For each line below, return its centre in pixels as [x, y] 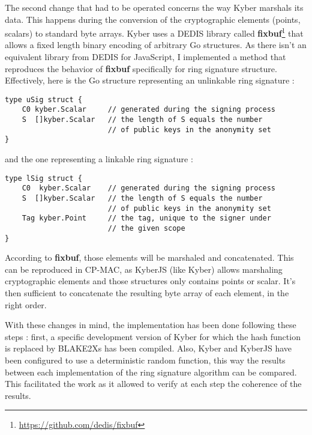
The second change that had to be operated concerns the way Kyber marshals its [154, 7]
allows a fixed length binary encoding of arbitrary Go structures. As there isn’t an [156, 45]
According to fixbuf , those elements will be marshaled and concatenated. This [149, 257]
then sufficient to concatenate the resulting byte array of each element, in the [147, 293]
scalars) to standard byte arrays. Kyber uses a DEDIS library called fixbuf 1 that [154, 32]
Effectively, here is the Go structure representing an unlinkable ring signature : [150, 80]
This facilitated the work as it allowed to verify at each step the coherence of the [153, 384]
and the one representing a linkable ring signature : [99, 159]
